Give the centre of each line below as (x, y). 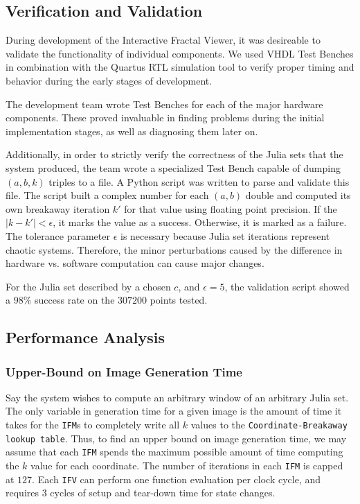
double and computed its (298, 195)
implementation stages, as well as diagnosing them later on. (132, 131)
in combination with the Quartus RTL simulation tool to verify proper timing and (180, 67)
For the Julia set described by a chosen (88, 286)
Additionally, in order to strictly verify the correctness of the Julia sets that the (174, 154)
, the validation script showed (287, 286)
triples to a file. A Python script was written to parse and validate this (199, 181)
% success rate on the (69, 300)
